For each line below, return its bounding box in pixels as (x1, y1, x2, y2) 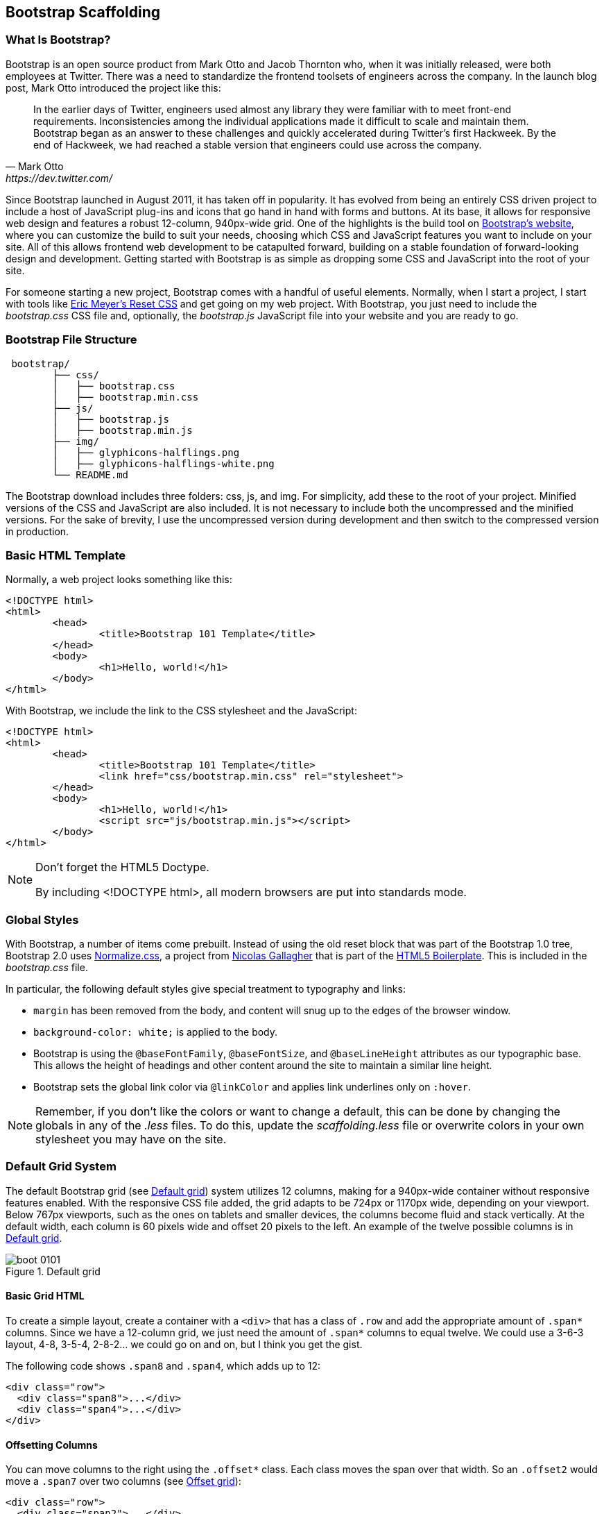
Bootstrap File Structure (6, 333, 137, 347)
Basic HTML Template (6, 548, 126, 562)
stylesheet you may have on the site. (35, 1132, 227, 1147)
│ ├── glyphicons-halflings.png (52, 446, 240, 458)
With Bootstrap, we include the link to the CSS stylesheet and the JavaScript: (6, 705, 357, 717)
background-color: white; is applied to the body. (33, 1026, 278, 1038)
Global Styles (6, 912, 79, 927)
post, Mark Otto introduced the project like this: (6, 81, 221, 94)
